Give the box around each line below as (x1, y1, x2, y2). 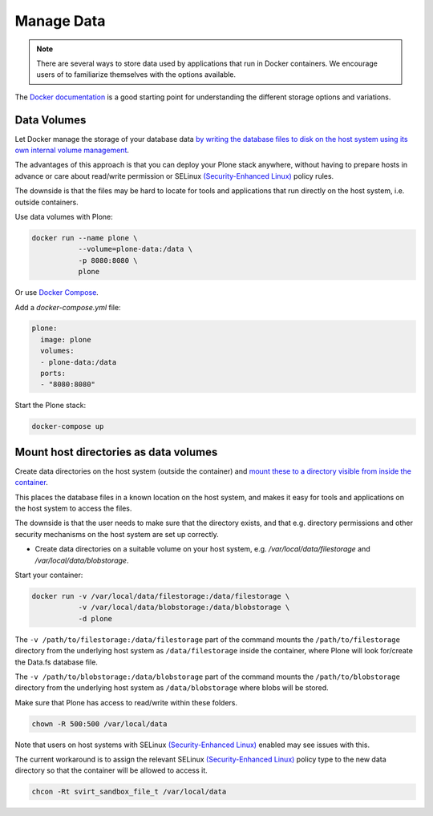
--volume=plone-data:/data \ (78, 244, 192, 254)
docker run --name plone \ (31, 233, 138, 242)
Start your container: (14, 570, 83, 580)
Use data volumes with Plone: (14, 212, 114, 221)
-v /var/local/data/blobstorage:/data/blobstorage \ (78, 603, 290, 612)
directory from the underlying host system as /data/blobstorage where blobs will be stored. (14, 683, 329, 693)
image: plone (40, 335, 91, 344)
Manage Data (14, 12, 106, 30)
